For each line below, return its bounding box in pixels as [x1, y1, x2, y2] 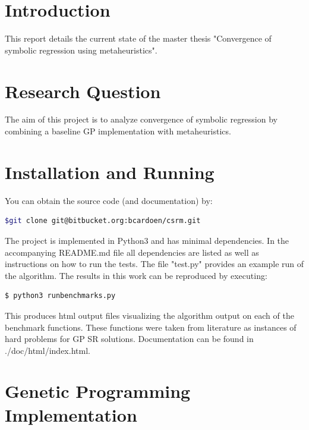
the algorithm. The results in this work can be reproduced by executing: [5, 269, 267, 281]
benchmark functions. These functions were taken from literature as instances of [5, 321, 297, 333]
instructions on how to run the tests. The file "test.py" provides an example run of [5, 258, 304, 270]
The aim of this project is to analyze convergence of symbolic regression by [5, 113, 278, 125]
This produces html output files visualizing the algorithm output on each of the [5, 309, 294, 321]
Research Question [5, 79, 161, 103]
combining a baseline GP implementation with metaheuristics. [5, 125, 231, 137]
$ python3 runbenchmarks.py [5, 291, 116, 300]
